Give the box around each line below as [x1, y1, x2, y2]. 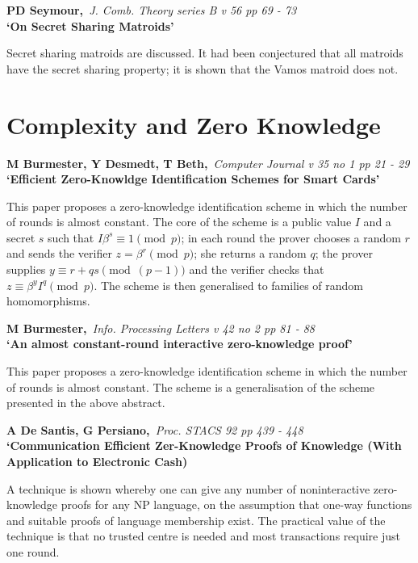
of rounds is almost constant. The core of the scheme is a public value [6, 213, 352, 230]
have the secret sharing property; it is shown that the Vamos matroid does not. [6, 60, 399, 77]
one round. [6, 543, 60, 560]
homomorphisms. [6, 292, 90, 309]
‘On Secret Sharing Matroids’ [6, 17, 174, 34]
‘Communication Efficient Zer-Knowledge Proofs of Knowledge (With [6, 437, 402, 454]
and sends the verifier [6, 245, 112, 262]
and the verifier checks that [189, 261, 324, 278]
